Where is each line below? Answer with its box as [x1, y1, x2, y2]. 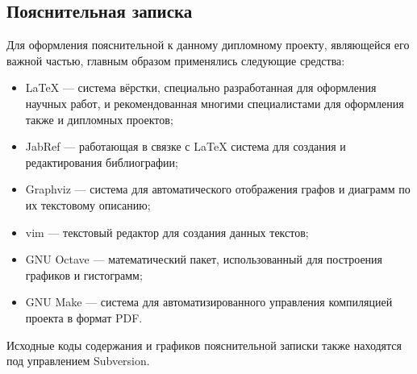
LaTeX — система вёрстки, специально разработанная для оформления [25, 79, 377, 96]
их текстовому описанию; [25, 196, 151, 213]
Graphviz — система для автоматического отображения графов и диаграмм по [25, 181, 411, 197]
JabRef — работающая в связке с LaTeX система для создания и [25, 138, 346, 155]
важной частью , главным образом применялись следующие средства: [6, 52, 345, 69]
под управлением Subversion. [6, 352, 150, 369]
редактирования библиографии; [25, 153, 178, 170]
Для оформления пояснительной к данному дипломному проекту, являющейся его [6, 36, 410, 53]
